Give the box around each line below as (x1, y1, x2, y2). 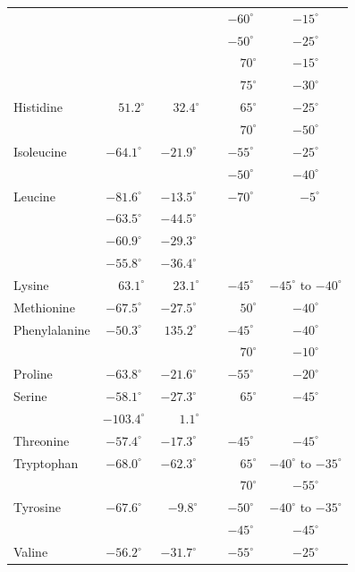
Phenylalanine (13, 320, 90, 338)
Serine (13, 387, 47, 406)
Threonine (13, 431, 70, 449)
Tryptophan (13, 453, 79, 472)
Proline (13, 364, 53, 383)
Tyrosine (13, 498, 62, 517)
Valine (13, 542, 48, 560)
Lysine (13, 275, 49, 294)
